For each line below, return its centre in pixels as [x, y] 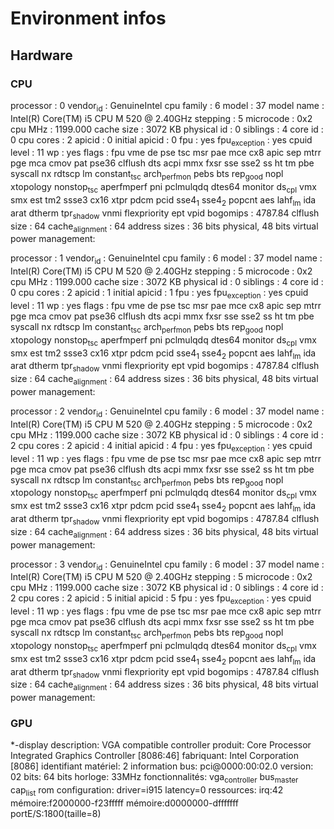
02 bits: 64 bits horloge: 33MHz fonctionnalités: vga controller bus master [154, 778]
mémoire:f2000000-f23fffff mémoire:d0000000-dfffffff [124, 803]
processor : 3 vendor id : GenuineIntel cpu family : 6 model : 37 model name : [167, 565]
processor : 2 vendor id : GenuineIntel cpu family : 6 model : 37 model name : [167, 412]
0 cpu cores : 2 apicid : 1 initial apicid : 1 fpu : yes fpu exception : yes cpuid [159, 294]
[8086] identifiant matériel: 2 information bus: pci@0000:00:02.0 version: [162, 766]
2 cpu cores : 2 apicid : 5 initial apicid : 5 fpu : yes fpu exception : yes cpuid [161, 599]
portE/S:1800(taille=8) [56, 814]
